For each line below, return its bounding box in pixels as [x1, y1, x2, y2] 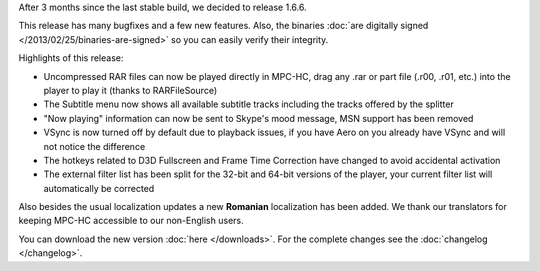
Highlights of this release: [18, 52, 124, 64]
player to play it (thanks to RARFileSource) [43, 84, 218, 96]
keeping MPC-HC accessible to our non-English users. [18, 215, 244, 227]
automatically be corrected [43, 182, 155, 194]
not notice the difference [43, 140, 146, 152]
